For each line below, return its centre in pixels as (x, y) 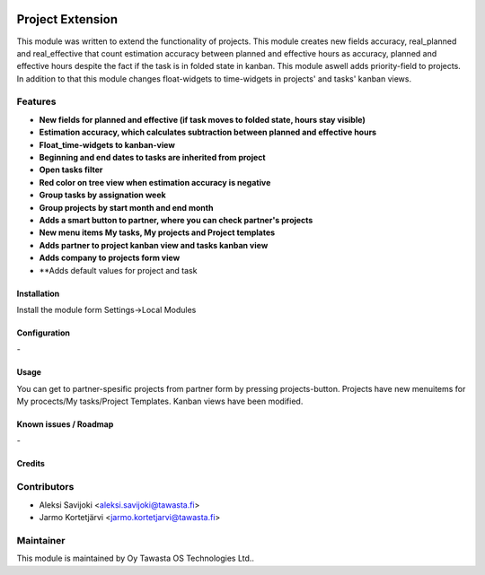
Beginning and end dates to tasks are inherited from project (152, 157)
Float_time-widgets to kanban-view (107, 144)
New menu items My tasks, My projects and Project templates (157, 232)
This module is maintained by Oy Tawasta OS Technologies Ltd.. (136, 558)
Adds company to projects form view (110, 258)
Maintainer (41, 540)
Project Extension (67, 19)
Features (36, 101)
